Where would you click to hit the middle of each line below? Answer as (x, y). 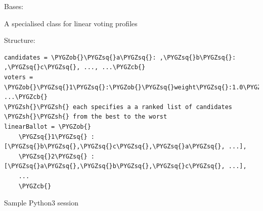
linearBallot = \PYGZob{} (48, 126)
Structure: (20, 40)
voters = (19, 77)
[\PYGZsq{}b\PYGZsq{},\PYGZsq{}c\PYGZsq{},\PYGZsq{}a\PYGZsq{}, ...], (125, 147)
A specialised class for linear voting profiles (71, 23)
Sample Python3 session (41, 203)
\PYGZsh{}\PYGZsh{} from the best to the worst (86, 117)
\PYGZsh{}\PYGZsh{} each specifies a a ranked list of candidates (118, 107)
